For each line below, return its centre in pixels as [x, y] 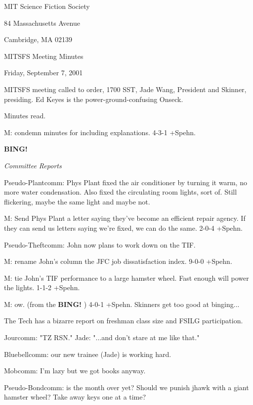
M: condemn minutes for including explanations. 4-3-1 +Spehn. [100, 132]
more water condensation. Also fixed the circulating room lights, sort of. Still [121, 192]
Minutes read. [25, 116]
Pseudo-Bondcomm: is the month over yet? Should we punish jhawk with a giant [126, 387]
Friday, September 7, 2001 [43, 73]
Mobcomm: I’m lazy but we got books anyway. [75, 371]
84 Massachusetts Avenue [42, 23]
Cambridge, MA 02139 [38, 39]
